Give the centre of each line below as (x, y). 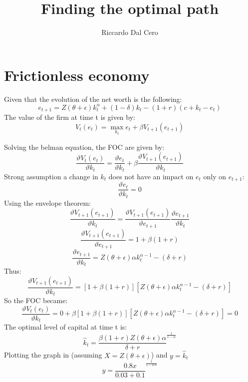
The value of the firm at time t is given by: (70, 117)
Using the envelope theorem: (47, 202)
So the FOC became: (36, 300)
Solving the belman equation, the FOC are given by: (84, 147)
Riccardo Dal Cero (130, 32)
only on (215, 176)
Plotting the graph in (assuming (53, 355)
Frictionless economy (77, 75)
